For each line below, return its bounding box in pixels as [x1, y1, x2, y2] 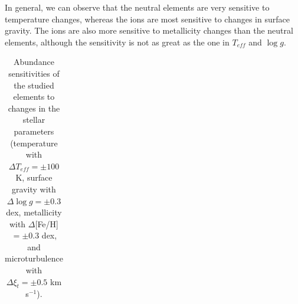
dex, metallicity [6, 206, 62, 218]
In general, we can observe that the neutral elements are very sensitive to [5, 1, 270, 13]
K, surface [15, 171, 53, 184]
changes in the [8, 102, 60, 114]
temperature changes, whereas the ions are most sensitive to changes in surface [5, 12, 290, 25]
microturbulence [5, 252, 63, 264]
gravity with [12, 182, 56, 195]
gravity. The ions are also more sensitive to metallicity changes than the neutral [5, 24, 293, 37]
